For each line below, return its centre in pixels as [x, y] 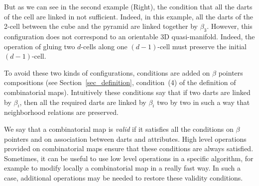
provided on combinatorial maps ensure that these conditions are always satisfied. [129, 148]
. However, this [230, 26]
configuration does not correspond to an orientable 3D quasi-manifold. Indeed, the [129, 36]
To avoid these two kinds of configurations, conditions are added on [107, 72]
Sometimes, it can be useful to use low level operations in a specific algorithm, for [129, 158]
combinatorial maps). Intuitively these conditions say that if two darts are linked [127, 92]
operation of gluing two [40, 46]
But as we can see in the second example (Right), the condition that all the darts [128, 6]
